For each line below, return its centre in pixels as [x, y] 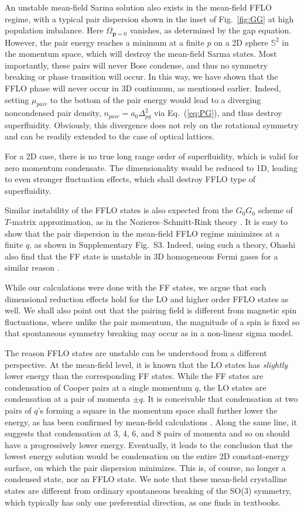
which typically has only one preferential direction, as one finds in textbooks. [143, 502]
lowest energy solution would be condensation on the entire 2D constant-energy [147, 456]
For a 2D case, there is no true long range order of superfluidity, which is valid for [152, 156]
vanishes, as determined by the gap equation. [211, 30]
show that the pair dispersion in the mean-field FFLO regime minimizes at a [142, 233]
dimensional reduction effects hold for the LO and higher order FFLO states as [147, 298]
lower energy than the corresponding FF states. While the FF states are [134, 376]
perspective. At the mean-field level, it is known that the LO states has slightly [146, 364]
